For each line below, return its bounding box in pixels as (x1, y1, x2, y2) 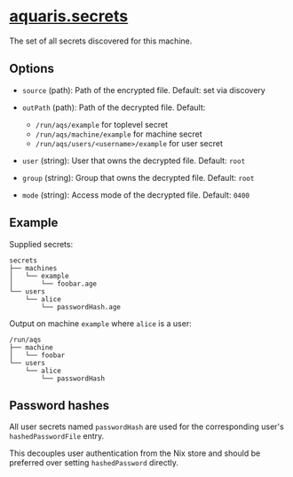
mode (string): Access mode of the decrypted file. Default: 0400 (21, 189, 250, 200)
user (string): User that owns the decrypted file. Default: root (21, 155, 246, 166)
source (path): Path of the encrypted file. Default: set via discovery (21, 84, 266, 95)
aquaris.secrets (9, 6, 129, 27)
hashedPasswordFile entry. (9, 431, 105, 442)
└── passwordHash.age (41, 302, 122, 311)
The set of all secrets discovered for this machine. (9, 35, 193, 46)
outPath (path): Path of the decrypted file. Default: (21, 102, 206, 113)
